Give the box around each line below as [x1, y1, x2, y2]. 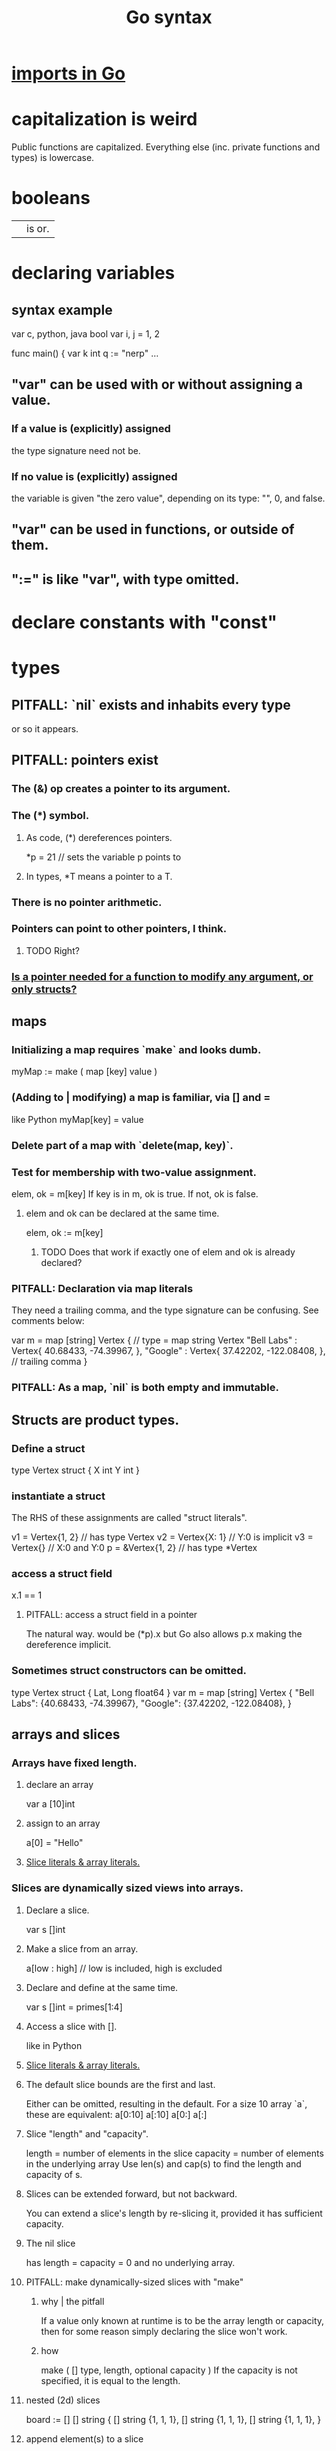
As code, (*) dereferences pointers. [25, 831, 173, 843]
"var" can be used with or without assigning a [11, 376, 304, 393]
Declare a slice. [25, 1904, 90, 1916]
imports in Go [11, 62, 126, 85]
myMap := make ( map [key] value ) [11, 1066, 158, 1078]
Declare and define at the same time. [25, 1981, 179, 1993]
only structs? [11, 982, 78, 996]
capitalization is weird [11, 108, 198, 131]
